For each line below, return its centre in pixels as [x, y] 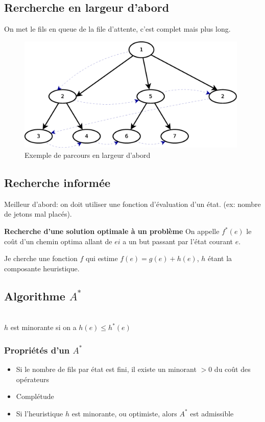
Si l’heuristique [40, 413]
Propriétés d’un [37, 350]
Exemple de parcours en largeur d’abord [88, 155]
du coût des [232, 369]
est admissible [212, 413]
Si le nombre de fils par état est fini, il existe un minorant [106, 369]
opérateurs [33, 379]
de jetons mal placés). [38, 214]
